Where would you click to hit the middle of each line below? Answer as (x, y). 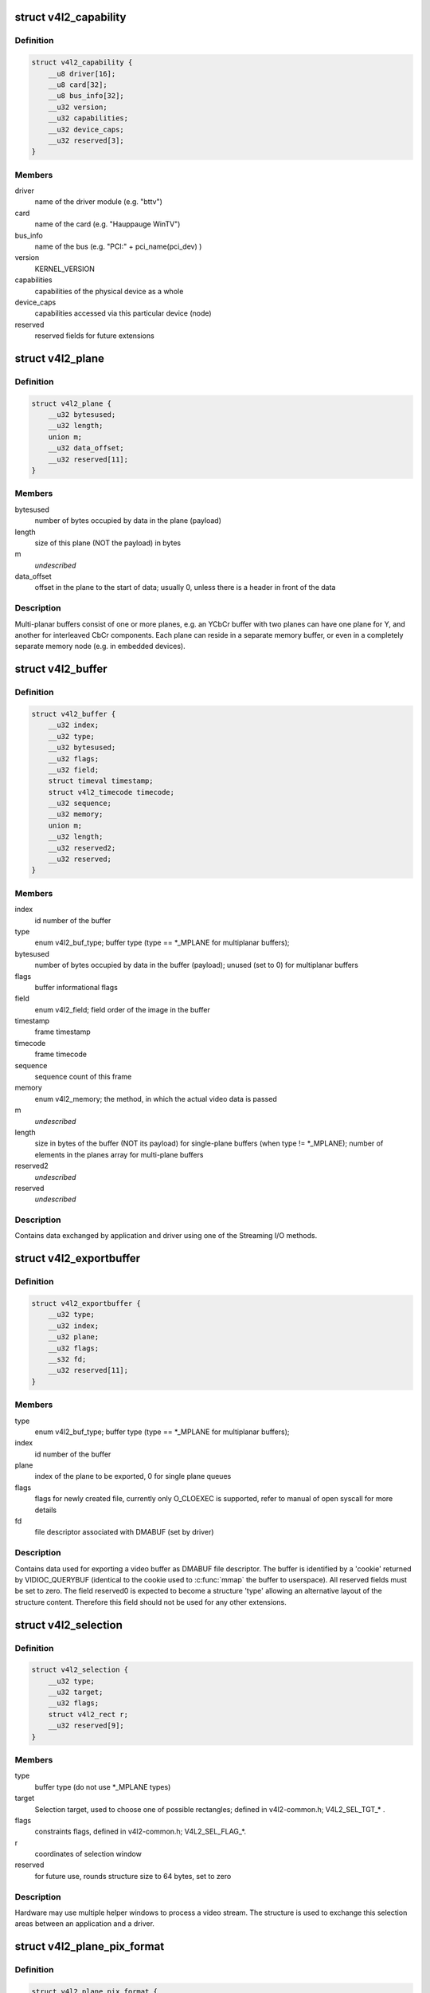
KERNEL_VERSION (65, 269)
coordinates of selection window (88, 1854)
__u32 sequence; (80, 804)
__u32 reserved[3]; (86, 140)
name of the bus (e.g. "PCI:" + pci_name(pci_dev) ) (118, 246)
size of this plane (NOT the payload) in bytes (108, 543)
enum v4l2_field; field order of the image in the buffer (122, 1009)
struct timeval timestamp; (101, 781)
